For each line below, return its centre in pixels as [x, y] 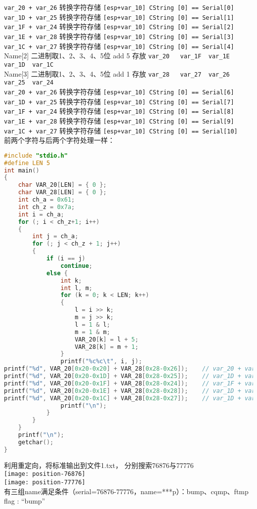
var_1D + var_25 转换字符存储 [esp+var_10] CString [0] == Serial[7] [119, 101]
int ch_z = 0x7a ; [46, 207]
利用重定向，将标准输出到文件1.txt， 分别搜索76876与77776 [99, 465]
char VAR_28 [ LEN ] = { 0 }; [62, 192]
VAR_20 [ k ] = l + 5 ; [107, 339]
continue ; [76, 266]
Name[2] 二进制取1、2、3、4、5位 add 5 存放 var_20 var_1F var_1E [117, 56]
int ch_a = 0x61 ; [46, 200]
